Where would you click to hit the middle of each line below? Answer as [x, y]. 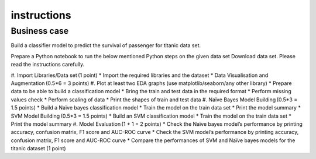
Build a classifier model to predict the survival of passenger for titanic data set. [106, 45]
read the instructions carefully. [48, 65]
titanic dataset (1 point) [39, 149]
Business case [40, 31]
